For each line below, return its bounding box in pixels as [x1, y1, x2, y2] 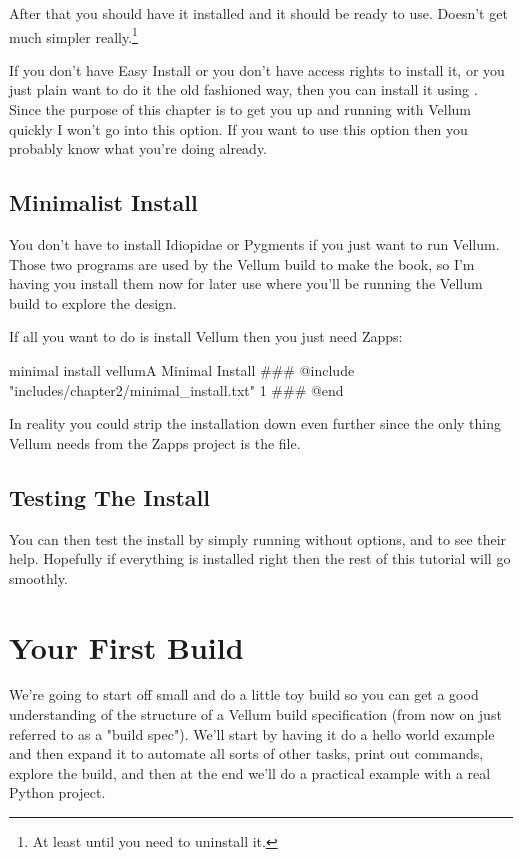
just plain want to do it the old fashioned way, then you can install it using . [9, 79, 478, 100]
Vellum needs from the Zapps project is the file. [9, 432, 301, 453]
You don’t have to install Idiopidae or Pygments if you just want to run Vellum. [9, 234, 500, 255]
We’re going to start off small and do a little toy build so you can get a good [9, 684, 479, 705]
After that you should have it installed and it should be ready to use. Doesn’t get [9, 3, 508, 23]
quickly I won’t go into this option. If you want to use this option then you [9, 118, 468, 139]
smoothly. [9, 567, 68, 588]
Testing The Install [9, 481, 210, 512]
